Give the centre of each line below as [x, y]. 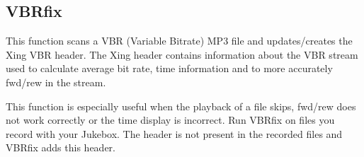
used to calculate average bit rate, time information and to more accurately [169, 68]
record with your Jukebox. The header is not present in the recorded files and [174, 133]
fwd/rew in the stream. [56, 82]
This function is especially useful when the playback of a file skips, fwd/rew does [181, 106]
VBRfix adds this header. [61, 147]
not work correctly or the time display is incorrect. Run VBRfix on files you [170, 120]
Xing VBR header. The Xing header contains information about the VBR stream [182, 54]
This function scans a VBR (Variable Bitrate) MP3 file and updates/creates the [179, 41]
